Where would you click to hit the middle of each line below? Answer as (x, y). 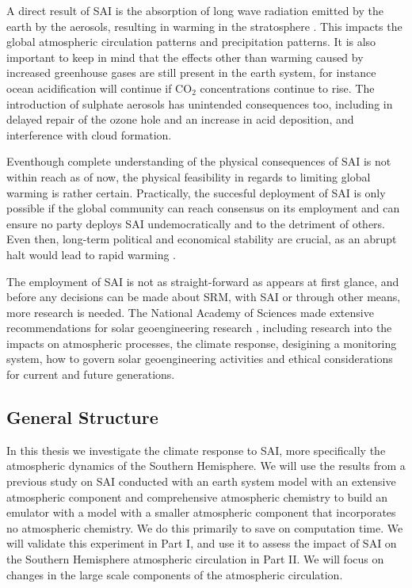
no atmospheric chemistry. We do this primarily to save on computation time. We (205, 527)
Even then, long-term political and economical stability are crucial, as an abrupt (202, 239)
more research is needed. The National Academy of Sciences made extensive (190, 312)
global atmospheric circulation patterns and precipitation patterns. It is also (191, 42)
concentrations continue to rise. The (287, 88)
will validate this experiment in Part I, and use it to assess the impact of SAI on (202, 543)
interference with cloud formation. (89, 134)
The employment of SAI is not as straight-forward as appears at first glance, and (203, 281)
